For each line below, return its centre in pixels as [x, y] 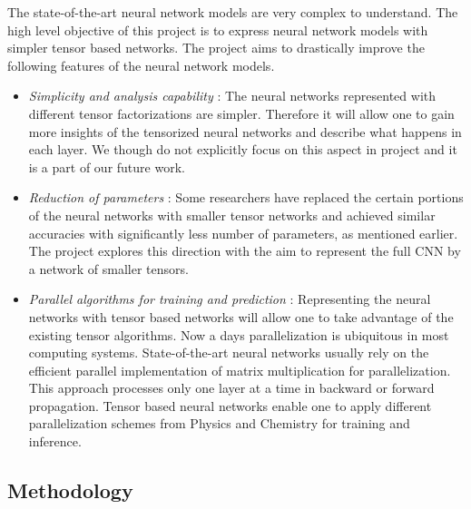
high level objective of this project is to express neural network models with [218, 29]
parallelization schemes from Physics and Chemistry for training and [219, 423]
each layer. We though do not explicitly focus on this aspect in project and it [243, 149]
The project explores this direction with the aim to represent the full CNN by [245, 251]
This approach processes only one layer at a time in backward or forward [231, 388]
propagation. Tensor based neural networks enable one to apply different [230, 405]
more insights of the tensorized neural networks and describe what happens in [245, 131]
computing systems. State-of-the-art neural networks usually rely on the [229, 352]
